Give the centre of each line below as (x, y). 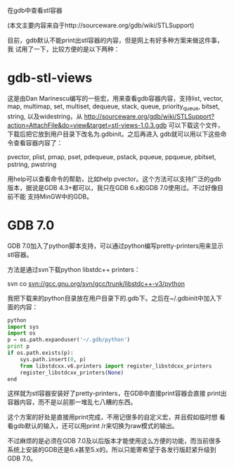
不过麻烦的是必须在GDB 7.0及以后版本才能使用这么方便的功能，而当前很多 (114, 441)
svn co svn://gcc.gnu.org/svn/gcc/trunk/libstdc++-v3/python (96, 283)
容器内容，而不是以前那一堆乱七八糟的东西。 (72, 402)
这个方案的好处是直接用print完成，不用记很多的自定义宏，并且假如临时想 (112, 417)
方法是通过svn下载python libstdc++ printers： (74, 269)
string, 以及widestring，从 (45, 116)
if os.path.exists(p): (40, 353)
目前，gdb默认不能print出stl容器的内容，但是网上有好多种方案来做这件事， (115, 40)
